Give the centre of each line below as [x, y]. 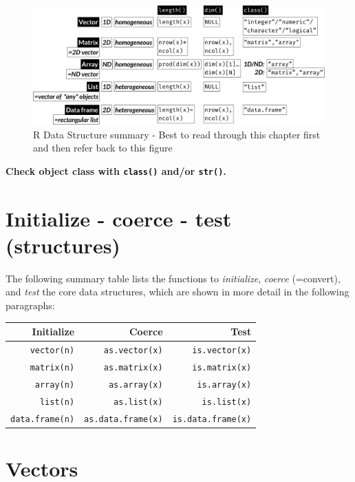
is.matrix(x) [222, 367]
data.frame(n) [43, 419]
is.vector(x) [222, 350]
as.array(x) [136, 385]
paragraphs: [30, 305]
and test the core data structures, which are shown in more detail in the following [177, 292]
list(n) [57, 402]
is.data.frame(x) [212, 419]
